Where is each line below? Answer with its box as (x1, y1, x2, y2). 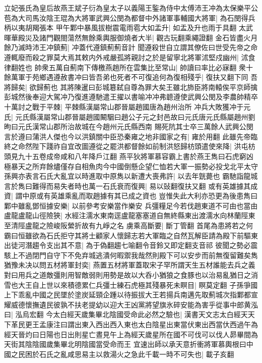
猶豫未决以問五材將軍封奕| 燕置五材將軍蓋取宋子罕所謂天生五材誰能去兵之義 (4, 260, 255, 270)
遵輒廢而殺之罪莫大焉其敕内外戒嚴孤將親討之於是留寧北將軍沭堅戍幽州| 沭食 (4, 51, 255, 62)
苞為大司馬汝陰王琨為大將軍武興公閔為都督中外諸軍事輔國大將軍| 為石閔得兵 (4, 12, 255, 23)
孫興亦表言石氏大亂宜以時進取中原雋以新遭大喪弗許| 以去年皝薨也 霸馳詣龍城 (4, 171, 258, 181)
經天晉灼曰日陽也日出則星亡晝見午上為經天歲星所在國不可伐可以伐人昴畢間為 (4, 329, 258, 339)
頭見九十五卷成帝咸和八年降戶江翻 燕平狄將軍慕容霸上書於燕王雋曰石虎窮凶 (4, 150, 253, 161)
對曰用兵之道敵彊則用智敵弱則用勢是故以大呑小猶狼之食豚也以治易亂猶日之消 (4, 270, 258, 280)
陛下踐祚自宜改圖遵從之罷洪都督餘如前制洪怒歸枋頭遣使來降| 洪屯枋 (32, 141, 255, 151)
